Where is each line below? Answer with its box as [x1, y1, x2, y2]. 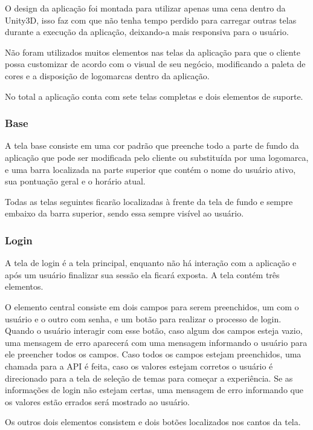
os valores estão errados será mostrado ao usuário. [5, 395, 190, 408]
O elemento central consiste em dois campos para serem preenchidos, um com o [5, 300, 299, 313]
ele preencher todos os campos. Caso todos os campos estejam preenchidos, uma [5, 348, 302, 360]
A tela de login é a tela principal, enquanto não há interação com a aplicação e [5, 256, 297, 269]
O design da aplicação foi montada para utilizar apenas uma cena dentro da [5, 2, 286, 14]
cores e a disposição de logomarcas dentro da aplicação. [5, 69, 210, 82]
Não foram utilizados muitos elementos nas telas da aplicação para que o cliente [5, 45, 300, 58]
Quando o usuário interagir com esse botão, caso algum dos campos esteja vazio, [5, 324, 303, 337]
